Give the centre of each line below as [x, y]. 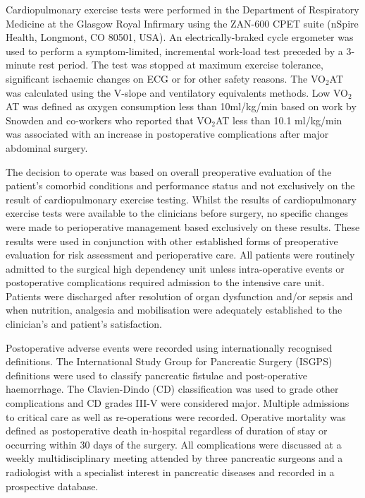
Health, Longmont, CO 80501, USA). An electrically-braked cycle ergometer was [180, 37]
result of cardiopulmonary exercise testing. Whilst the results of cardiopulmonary [181, 199]
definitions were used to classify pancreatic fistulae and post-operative [156, 375]
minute [21, 65]
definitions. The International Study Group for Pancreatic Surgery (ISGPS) [169, 361]
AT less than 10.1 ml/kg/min [279, 120]
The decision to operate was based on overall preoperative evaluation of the [169, 171]
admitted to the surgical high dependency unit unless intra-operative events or [175, 268]
